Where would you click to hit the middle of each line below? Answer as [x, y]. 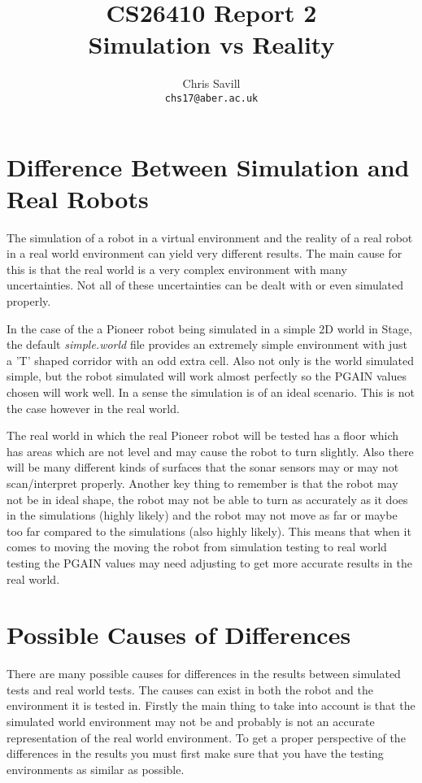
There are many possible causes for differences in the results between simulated [204, 674]
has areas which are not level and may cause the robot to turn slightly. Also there [210, 451]
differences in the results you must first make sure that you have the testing [195, 753]
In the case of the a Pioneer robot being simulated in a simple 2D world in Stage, [209, 328]
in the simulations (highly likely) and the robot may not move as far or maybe [202, 515]
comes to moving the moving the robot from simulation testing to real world [197, 547]
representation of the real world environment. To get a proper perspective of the [206, 737]
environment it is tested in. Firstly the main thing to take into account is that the [211, 705]
